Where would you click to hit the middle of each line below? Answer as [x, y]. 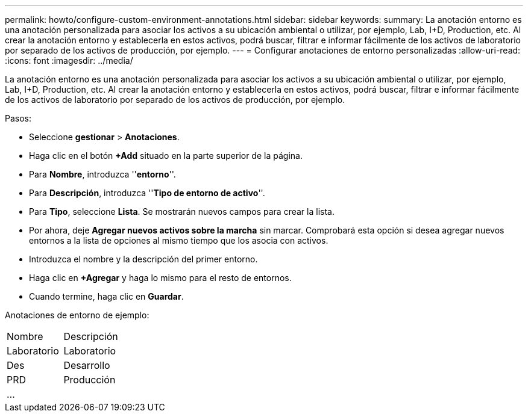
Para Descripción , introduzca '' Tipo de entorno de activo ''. [147, 193]
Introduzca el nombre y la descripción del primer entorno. [143, 259]
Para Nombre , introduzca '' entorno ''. [102, 174]
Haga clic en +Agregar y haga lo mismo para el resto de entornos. [160, 278]
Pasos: [18, 118]
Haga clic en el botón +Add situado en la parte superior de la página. [166, 156]
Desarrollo [87, 365]
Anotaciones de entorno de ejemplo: [77, 315]
